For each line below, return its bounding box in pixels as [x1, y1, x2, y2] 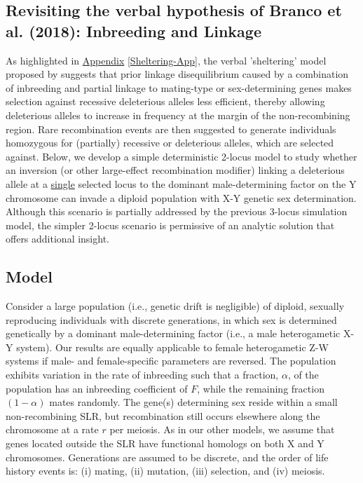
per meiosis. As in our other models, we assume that [109, 422, 335, 437]
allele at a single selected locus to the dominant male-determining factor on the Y [6, 176, 357, 191]
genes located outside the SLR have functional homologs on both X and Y [6, 436, 324, 451]
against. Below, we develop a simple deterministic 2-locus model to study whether [6, 149, 357, 163]
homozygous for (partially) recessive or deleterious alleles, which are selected [6, 135, 334, 150]
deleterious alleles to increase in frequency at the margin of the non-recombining [6, 107, 350, 122]
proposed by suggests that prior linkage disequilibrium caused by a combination [6, 67, 349, 81]
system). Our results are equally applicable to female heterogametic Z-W [16, 339, 329, 354]
